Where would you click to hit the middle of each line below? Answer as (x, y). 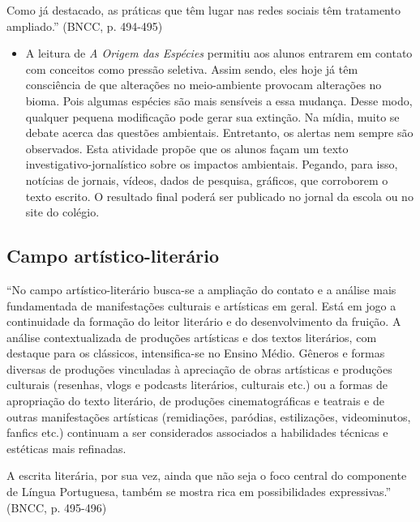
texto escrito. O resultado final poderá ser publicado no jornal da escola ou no (219, 196)
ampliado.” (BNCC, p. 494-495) (85, 26)
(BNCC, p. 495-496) (57, 507)
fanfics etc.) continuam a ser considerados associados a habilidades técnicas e (197, 432)
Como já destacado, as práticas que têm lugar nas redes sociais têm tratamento (204, 10)
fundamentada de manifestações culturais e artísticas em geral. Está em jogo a (201, 305)
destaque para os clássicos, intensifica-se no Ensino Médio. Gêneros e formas (196, 353)
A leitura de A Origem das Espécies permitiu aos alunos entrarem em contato (219, 53)
